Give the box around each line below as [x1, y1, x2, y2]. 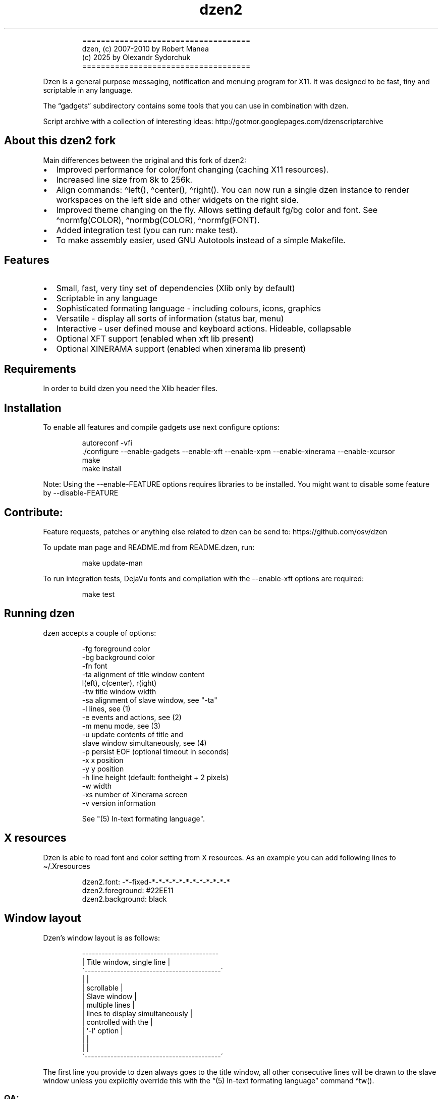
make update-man [82, 558, 143, 567]
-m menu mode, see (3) [82, 721, 161, 730]
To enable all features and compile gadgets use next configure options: [43, 423, 280, 432]
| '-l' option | [82, 1026, 123, 1035]
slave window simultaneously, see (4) [82, 738, 207, 747]
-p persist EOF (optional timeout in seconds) [82, 747, 229, 756]
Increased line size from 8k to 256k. [56, 174, 193, 185]
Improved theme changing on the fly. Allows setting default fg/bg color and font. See [56, 204, 378, 215]
